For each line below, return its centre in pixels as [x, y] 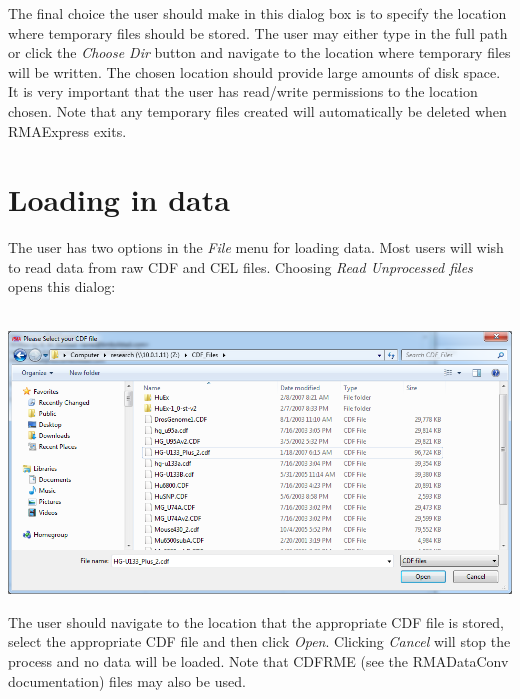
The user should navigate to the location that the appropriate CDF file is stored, [256, 621]
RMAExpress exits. [67, 130]
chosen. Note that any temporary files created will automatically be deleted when [257, 110]
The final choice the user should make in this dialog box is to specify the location [257, 13]
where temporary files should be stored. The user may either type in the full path [258, 32]
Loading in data [119, 199]
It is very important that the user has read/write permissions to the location [243, 91]
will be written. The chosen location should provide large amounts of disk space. [254, 71]
